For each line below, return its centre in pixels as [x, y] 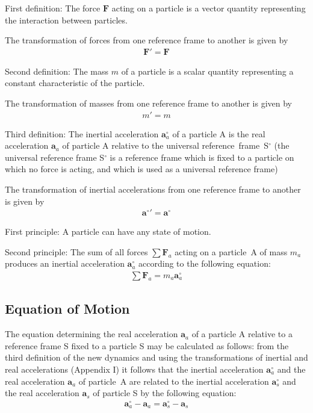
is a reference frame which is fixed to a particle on [202, 157]
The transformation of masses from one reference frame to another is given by [149, 103]
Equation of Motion [67, 309]
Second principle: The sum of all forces [76, 251]
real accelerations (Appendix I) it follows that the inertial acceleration [134, 369]
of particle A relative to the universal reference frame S [166, 145]
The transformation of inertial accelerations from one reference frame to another [153, 189]
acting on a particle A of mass [231, 251]
